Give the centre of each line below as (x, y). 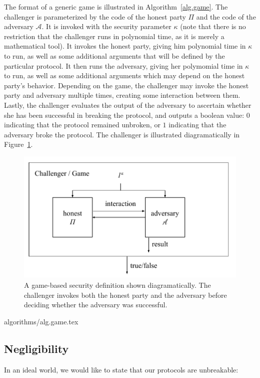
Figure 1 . (18, 144)
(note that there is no (213, 26)
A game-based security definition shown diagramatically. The (117, 285)
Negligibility (36, 348)
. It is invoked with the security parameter (106, 26)
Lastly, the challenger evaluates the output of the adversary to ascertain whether (128, 105)
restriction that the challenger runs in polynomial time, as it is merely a (114, 36)
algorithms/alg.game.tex (41, 321)
